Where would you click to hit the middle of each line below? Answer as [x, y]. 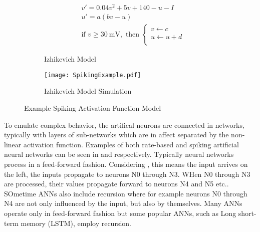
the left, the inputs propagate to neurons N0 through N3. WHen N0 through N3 [127, 174]
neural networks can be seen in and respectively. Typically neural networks [119, 154]
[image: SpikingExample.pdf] [93, 75]
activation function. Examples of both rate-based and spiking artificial [131, 144]
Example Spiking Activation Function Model [93, 108]
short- [247, 213]
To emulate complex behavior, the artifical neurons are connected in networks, [124, 125]
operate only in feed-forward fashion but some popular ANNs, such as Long [120, 213]
